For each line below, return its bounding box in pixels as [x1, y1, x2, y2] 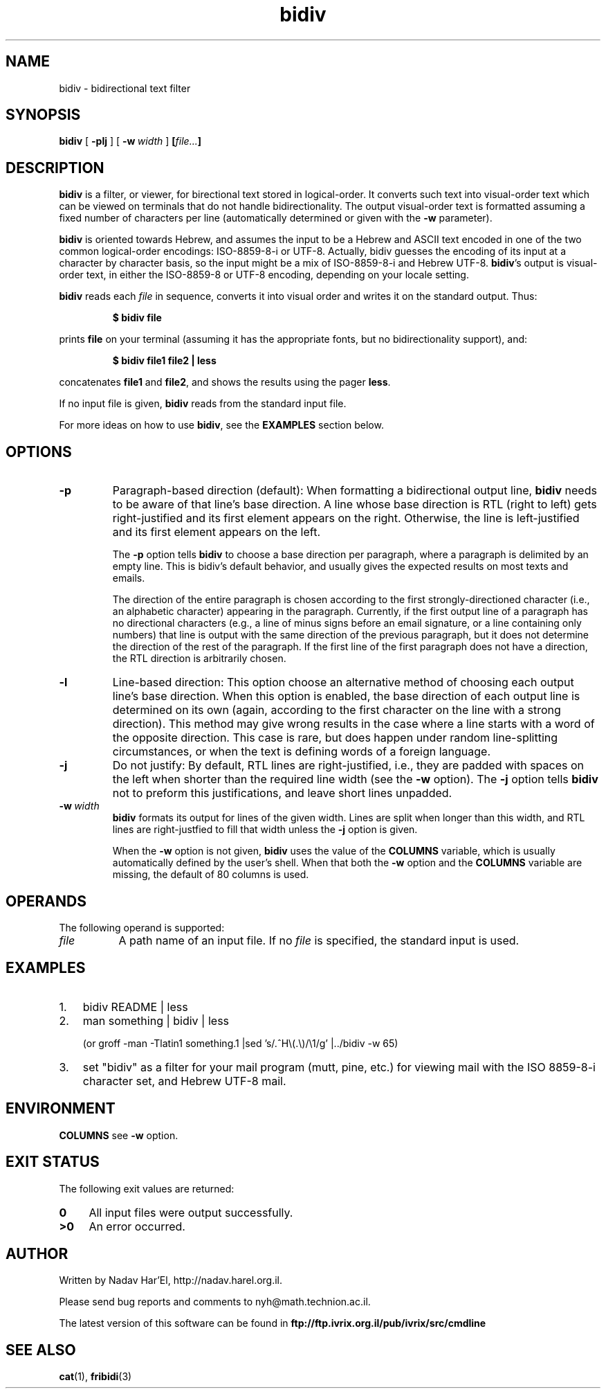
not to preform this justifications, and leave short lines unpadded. [112, 786, 452, 801]
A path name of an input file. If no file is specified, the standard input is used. [118, 933, 520, 947]
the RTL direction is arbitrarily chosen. [112, 652, 286, 665]
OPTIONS [6, 443, 72, 461]
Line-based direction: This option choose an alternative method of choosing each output [112, 675, 574, 690]
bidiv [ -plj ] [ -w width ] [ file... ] [59, 135, 201, 148]
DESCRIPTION [6, 159, 104, 177]
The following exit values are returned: [59, 1182, 235, 1195]
